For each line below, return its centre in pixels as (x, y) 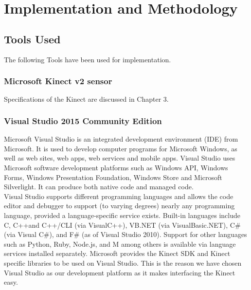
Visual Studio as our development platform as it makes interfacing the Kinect (120, 272)
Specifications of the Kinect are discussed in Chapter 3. (86, 99)
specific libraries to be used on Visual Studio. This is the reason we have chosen (123, 263)
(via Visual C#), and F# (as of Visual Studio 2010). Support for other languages (125, 234)
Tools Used (32, 39)
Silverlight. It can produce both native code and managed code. (99, 187)
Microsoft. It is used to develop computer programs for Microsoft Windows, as (121, 148)
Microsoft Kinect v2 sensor (58, 81)
